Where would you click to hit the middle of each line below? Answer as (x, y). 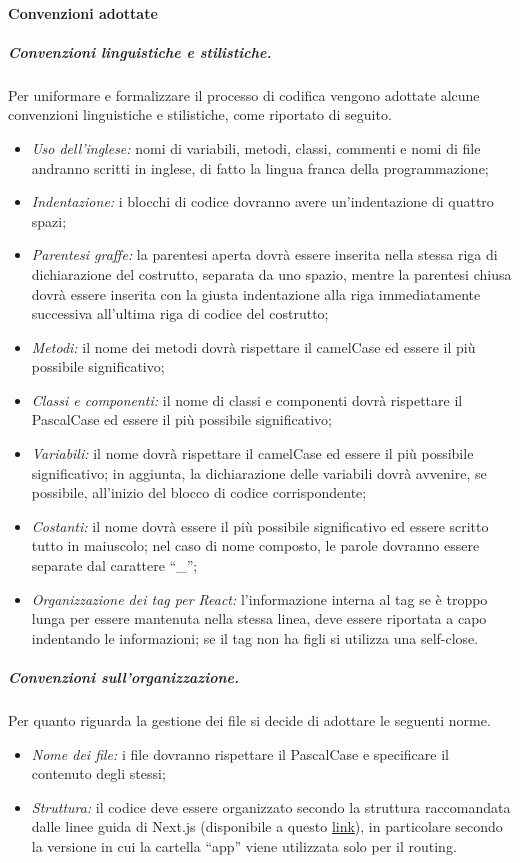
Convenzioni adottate (83, 12)
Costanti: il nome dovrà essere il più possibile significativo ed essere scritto (260, 525)
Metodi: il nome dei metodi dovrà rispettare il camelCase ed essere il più (253, 346)
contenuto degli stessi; (98, 773)
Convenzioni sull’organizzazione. (123, 677)
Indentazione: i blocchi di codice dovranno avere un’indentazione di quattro (262, 201)
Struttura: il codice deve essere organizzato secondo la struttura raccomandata (271, 806)
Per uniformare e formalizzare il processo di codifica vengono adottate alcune (244, 94)
